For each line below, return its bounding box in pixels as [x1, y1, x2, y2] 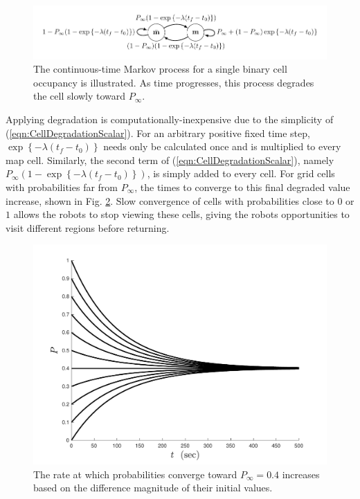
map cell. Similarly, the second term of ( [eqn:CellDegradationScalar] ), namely [6, 152, 334, 167]
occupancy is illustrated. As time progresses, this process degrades [33, 75, 314, 89]
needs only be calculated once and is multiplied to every [103, 139, 341, 154]
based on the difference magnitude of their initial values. [33, 480, 273, 495]
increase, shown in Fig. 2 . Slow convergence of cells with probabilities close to [6, 193, 334, 208]
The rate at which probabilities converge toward [33, 466, 237, 481]
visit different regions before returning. [6, 220, 170, 235]
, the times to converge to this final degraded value [134, 179, 350, 194]
